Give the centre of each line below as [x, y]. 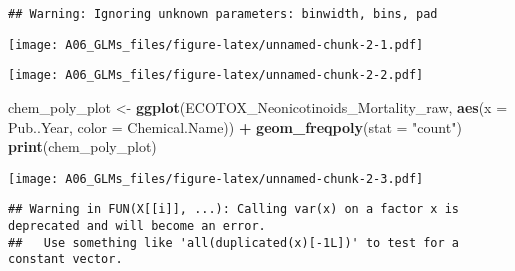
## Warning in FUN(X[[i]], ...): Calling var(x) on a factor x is [234, 209]
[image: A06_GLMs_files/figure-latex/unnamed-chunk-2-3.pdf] [216, 178]
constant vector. [65, 259]
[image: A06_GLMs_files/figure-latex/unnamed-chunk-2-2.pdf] [216, 75]
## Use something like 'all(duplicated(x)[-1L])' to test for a [234, 242]
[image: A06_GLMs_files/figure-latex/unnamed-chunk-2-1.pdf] [216, 44]
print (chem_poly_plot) [82, 146]
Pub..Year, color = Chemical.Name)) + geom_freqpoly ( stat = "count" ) [235, 126]
